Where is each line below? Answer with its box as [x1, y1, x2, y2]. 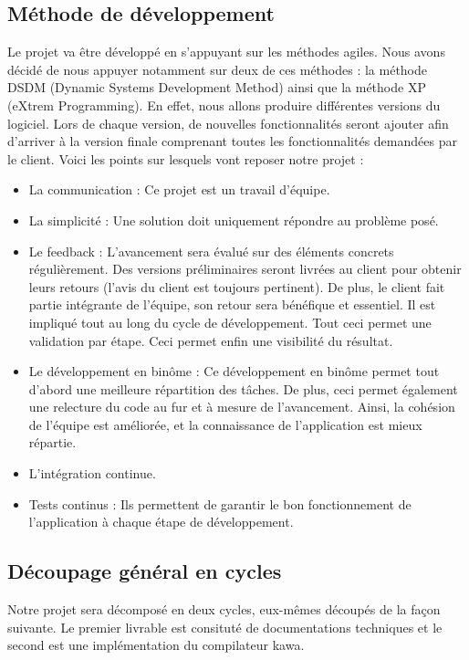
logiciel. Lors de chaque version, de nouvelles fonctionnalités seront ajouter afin [7, 113, 449, 132]
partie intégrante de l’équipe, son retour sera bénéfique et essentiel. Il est [28, 295, 436, 314]
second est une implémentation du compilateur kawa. [7, 635, 305, 655]
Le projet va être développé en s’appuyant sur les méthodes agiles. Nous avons [7, 42, 445, 61]
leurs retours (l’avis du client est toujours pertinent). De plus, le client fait [28, 277, 445, 296]
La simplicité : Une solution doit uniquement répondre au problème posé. [28, 210, 439, 229]
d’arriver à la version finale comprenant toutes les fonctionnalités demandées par [7, 131, 457, 151]
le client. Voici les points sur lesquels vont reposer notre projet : [7, 149, 364, 168]
